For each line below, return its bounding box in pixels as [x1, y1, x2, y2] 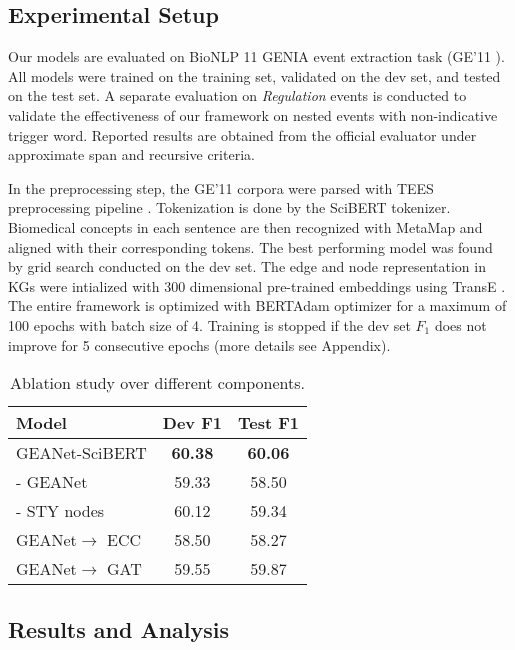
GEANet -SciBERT [16, 441, 147, 465]
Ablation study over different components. [10, 371, 305, 395]
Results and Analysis [8, 613, 230, 644]
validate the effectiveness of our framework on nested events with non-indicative [8, 104, 498, 125]
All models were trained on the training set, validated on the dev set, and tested [8, 65, 501, 86]
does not [434, 314, 487, 335]
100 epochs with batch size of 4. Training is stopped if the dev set [8, 314, 411, 335]
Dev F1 [162, 411, 222, 435]
